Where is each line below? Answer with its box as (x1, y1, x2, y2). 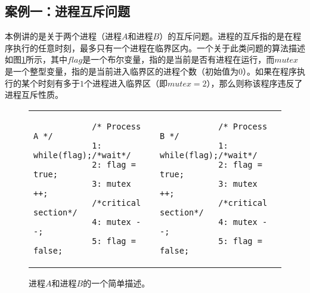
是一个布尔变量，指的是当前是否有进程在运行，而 (82, 53, 275, 66)
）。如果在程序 (243, 64, 297, 77)
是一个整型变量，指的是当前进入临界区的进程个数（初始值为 (5, 64, 238, 77)
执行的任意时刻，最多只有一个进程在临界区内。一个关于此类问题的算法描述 (13, 41, 305, 54)
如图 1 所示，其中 (5, 53, 67, 66)
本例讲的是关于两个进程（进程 (5, 30, 122, 42)
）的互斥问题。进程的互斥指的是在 (159, 30, 293, 42)
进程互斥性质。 (5, 88, 63, 101)
